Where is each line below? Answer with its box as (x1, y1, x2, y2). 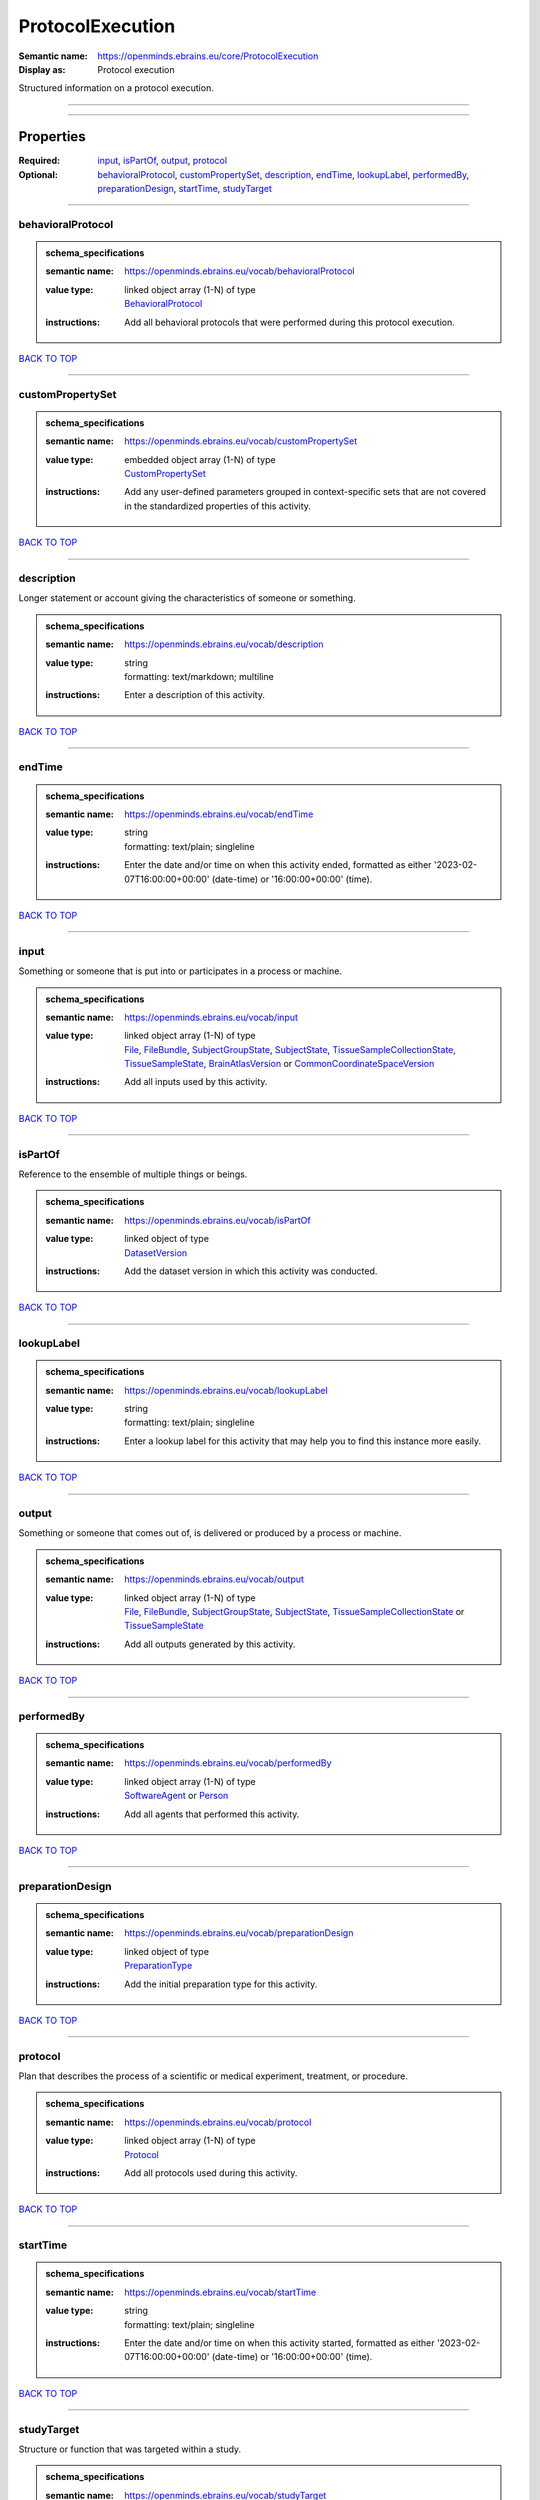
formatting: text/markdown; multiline (124, 670, 274, 682)
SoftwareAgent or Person (124, 1790, 229, 1802)
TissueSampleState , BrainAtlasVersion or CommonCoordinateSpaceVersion (124, 1058, 435, 1070)
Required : (18, 155, 60, 167)
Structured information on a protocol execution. (18, 82, 214, 94)
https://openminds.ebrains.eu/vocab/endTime (124, 808, 314, 820)
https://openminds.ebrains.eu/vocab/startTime (124, 2286, 317, 2298)
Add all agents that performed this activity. (124, 1808, 300, 1820)
